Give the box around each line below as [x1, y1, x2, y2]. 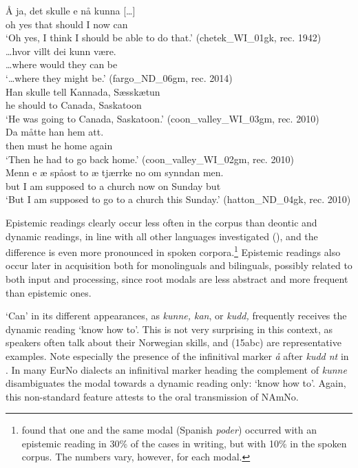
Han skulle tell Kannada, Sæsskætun [6, 84, 160, 98]
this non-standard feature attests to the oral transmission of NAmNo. [6, 389, 299, 403]
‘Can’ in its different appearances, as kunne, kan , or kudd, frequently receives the [6, 308, 347, 323]
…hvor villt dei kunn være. [6, 43, 116, 58]
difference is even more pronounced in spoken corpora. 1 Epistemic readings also [6, 243, 341, 259]
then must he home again [6, 138, 113, 152]
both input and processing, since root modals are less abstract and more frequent [6, 271, 348, 286]
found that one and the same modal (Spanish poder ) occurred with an [21, 423, 317, 437]
